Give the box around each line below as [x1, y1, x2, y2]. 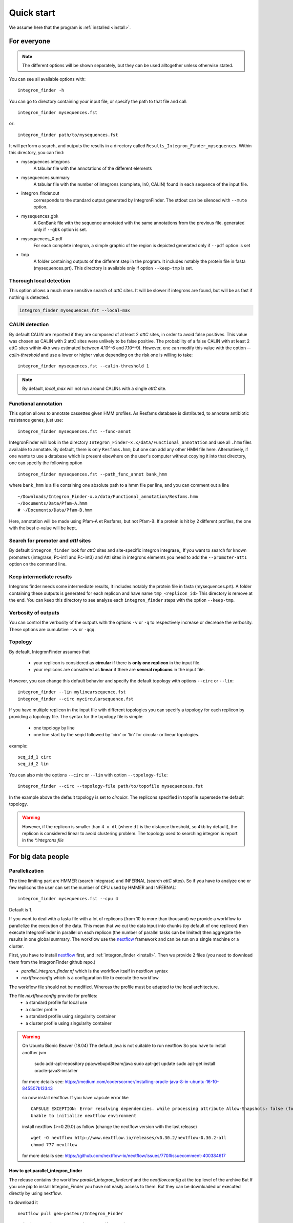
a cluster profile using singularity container [25, 1020, 112, 1026]
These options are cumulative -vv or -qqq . [9, 626, 96, 632]
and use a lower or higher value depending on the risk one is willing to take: [41, 352, 193, 358]
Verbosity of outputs [9, 609, 60, 616]
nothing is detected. [9, 294, 49, 300]
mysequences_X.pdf [21, 235, 63, 242]
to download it [9, 1199, 38, 1205]
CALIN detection [9, 321, 49, 328]
